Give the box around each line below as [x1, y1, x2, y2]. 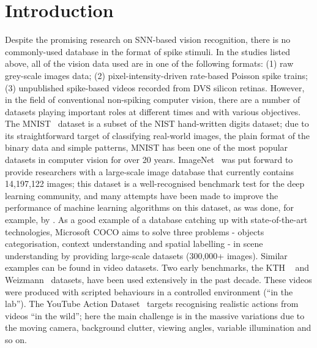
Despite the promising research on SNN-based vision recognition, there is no [5, 33, 291, 46]
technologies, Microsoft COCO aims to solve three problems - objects [5, 225, 264, 238]
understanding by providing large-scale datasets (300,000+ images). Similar [5, 249, 288, 262]
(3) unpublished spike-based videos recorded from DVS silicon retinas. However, [5, 81, 305, 94]
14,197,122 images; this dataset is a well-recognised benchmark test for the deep [5, 177, 305, 190]
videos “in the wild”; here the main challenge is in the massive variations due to [5, 309, 305, 322]
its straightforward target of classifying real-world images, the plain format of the [5, 129, 310, 142]
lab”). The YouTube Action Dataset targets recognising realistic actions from [5, 297, 299, 310]
